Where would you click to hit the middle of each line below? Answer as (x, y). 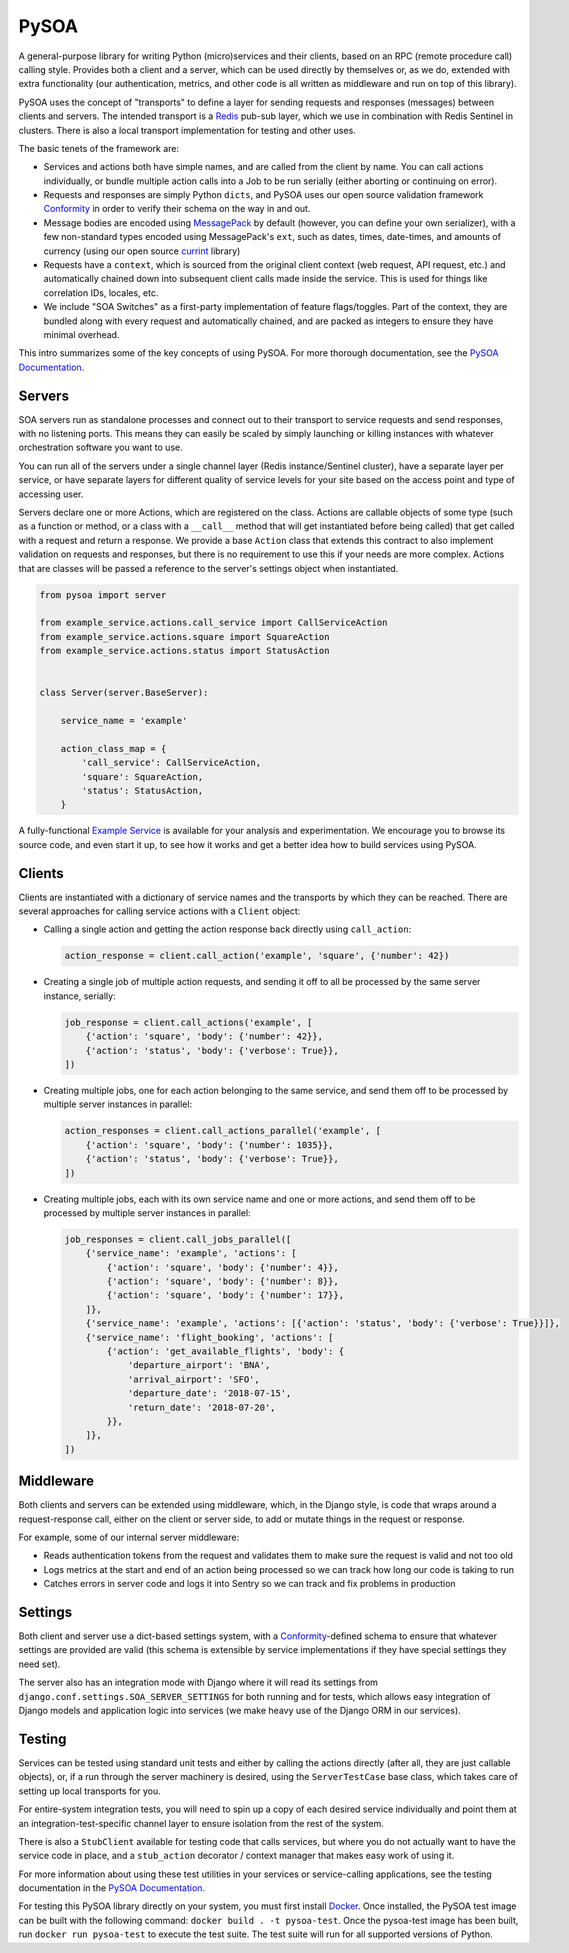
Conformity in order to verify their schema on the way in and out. (177, 209)
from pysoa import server (103, 594)
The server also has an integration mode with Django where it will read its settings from (198, 1682)
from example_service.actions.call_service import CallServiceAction (213, 623)
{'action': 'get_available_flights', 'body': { (225, 1351)
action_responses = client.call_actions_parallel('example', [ (223, 1131)
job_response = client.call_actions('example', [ (188, 1022)
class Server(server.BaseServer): (124, 693)
